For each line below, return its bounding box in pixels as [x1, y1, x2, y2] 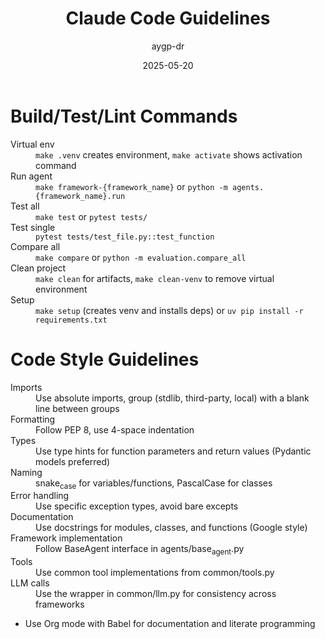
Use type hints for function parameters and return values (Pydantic [35, 445, 312, 457]
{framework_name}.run [35, 191, 126, 201]
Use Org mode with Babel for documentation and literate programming [24, 618, 316, 630]
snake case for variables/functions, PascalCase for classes [35, 477, 273, 491]
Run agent [10, 170, 53, 182]
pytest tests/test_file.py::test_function [35, 232, 215, 242]
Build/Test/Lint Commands [10, 105, 238, 127]
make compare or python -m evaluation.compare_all [35, 251, 247, 263]
